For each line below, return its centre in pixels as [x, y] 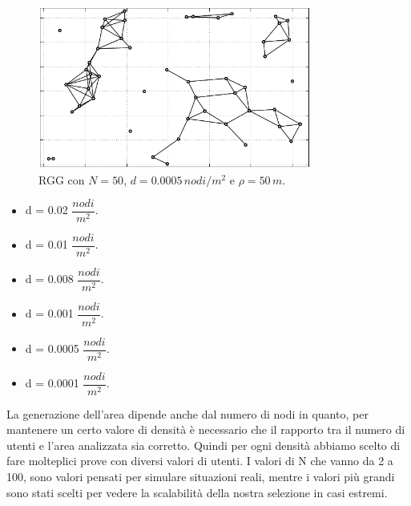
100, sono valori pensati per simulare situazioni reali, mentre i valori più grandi [201, 477]
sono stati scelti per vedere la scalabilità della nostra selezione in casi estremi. [197, 492]
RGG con [62, 179]
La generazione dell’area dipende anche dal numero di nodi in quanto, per [187, 413]
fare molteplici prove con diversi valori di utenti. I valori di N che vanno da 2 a [200, 461]
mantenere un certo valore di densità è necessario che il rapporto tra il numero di [206, 429]
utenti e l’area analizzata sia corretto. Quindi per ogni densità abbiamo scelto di [203, 445]
